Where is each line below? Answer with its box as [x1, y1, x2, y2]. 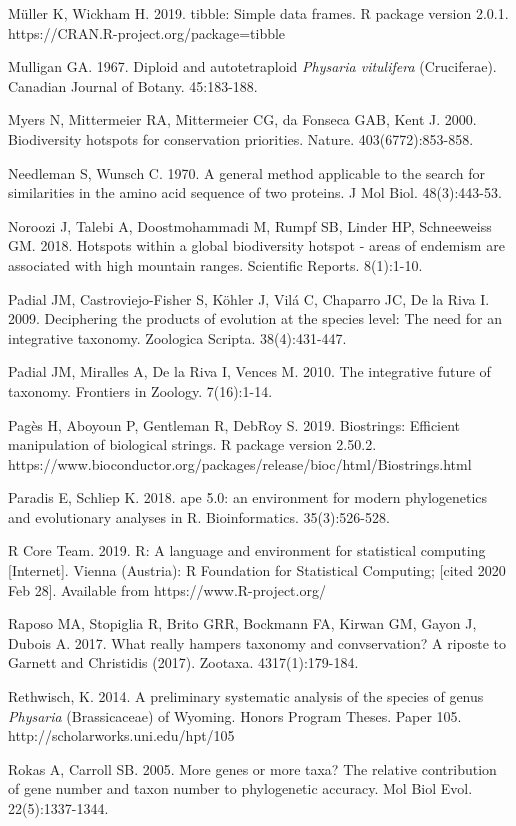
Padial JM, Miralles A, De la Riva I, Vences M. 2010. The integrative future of [8, 361, 491, 382]
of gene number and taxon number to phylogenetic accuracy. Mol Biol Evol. [8, 778, 473, 799]
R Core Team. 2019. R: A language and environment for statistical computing [8, 540, 486, 561]
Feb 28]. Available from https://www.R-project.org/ [8, 579, 326, 600]
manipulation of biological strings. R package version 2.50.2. [8, 434, 377, 455]
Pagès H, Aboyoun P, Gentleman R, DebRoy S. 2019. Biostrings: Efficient [8, 414, 461, 435]
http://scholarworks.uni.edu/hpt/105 [8, 725, 235, 746]
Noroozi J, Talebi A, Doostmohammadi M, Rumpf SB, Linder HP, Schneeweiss [8, 215, 492, 236]
